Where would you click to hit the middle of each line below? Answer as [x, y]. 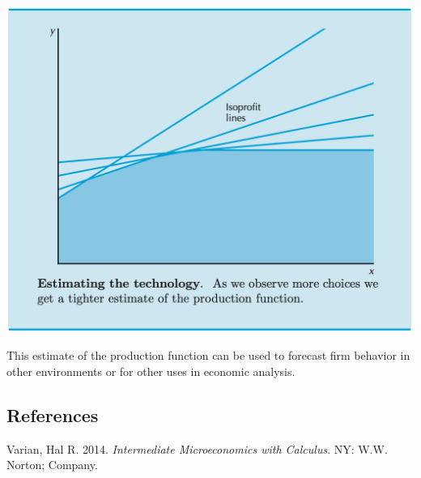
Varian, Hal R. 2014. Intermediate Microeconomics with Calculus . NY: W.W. [197, 448]
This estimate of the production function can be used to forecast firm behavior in [208, 355]
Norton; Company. [52, 465]
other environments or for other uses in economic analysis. [151, 371]
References [53, 414]
